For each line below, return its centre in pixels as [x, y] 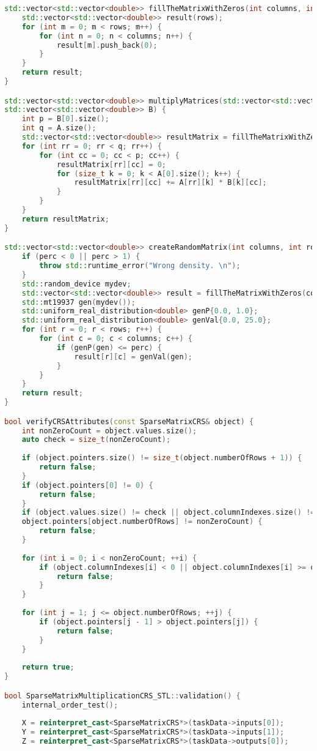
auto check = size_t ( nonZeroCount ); [96, 440]
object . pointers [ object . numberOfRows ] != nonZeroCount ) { [142, 522]
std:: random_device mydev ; [76, 284]
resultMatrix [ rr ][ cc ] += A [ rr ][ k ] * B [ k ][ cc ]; [170, 183]
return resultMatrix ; [65, 219]
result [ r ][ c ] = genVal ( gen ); [133, 357]
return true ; [48, 667]
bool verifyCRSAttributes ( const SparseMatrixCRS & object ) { [129, 421]
